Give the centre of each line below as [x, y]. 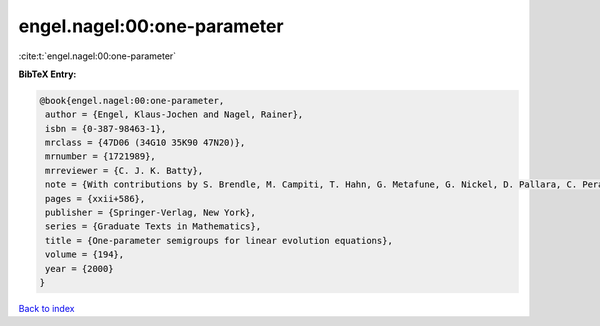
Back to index [46, 308]
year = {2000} [79, 268]
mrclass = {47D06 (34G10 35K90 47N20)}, [145, 143]
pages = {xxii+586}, [95, 198]
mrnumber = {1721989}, [101, 156]
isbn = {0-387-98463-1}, [106, 128]
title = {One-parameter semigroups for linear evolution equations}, [219, 240]
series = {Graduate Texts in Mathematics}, [153, 226]
